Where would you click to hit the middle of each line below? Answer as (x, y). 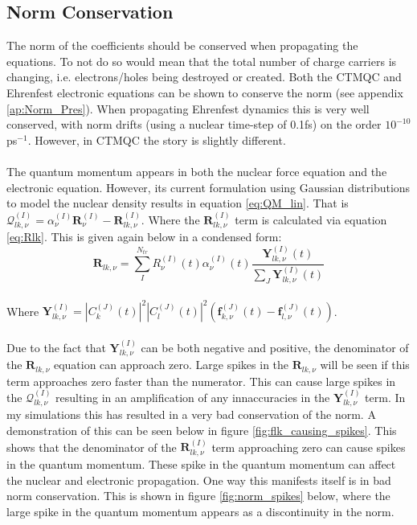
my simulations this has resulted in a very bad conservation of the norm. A (191, 414)
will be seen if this (365, 365)
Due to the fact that (56, 347)
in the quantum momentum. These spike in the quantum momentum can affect (201, 463)
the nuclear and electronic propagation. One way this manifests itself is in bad (199, 480)
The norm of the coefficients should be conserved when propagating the (182, 45)
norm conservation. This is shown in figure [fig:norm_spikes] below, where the (198, 496)
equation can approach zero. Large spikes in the (171, 365)
